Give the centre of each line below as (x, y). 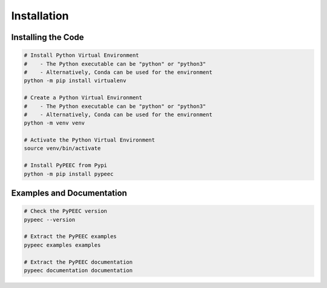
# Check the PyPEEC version (65, 211)
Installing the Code (48, 37)
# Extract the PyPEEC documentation (78, 262)
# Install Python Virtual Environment (81, 55)
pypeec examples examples (62, 245)
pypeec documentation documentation (78, 270)
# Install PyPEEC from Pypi (65, 165)
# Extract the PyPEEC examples (71, 237)
